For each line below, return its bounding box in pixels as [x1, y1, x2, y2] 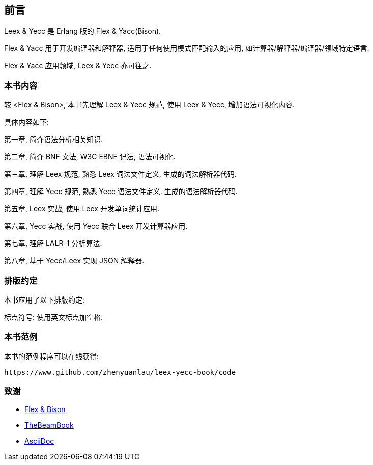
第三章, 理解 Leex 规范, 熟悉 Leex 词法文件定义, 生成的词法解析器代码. [4, 170, 237, 179]
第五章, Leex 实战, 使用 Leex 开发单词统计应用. [4, 204, 159, 213]
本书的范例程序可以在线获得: [4, 351, 99, 361]
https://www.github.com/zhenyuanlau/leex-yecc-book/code [4, 368, 236, 376]
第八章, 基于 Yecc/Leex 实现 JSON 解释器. [4, 256, 145, 265]
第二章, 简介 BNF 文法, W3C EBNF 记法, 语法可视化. [4, 152, 176, 161]
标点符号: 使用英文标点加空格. [4, 312, 103, 321]
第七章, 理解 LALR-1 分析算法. [4, 239, 102, 248]
